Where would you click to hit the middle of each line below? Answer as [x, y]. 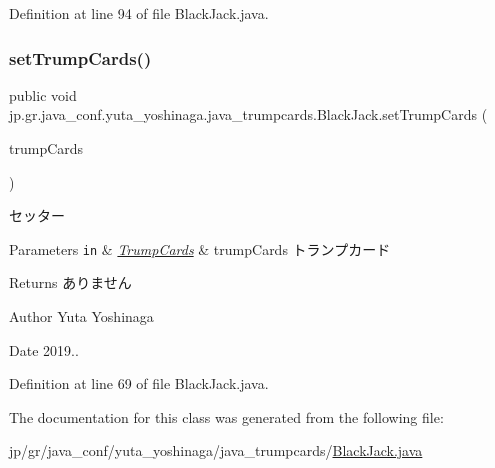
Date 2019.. [44, 349]
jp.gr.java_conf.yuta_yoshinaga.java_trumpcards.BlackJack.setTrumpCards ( [248, 114]
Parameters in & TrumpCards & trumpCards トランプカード [200, 248]
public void [43, 94]
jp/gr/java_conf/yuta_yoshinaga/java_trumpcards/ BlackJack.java [216, 450]
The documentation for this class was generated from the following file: [226, 416]
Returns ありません [70, 282]
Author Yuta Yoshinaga [81, 316]
